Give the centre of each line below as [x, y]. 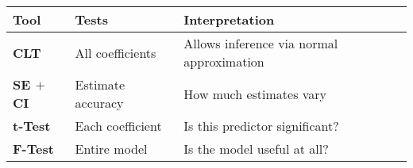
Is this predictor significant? [261, 126]
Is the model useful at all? [256, 149]
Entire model [111, 149]
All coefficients [116, 52]
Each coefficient [118, 126]
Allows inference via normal [261, 43]
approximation [224, 61]
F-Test [33, 149]
